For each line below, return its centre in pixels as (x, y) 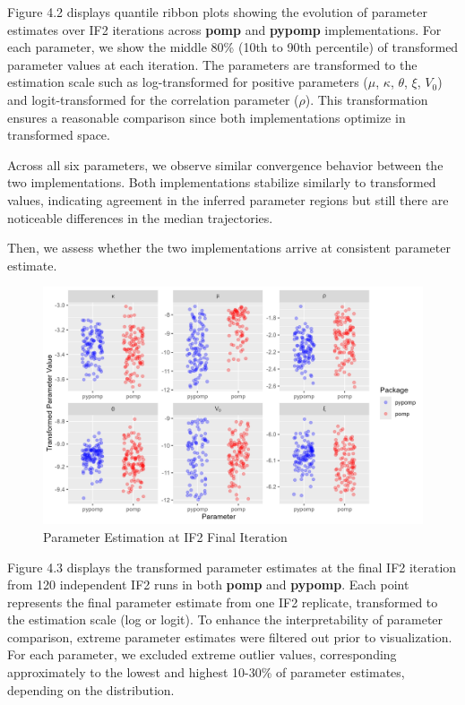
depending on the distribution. (91, 689)
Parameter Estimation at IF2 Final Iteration (165, 536)
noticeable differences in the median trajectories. (140, 217)
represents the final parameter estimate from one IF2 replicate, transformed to (223, 602)
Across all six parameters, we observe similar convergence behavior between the (225, 164)
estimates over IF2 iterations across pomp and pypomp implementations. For (224, 29)
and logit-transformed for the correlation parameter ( (153, 99)
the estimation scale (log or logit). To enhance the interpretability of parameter (225, 619)
